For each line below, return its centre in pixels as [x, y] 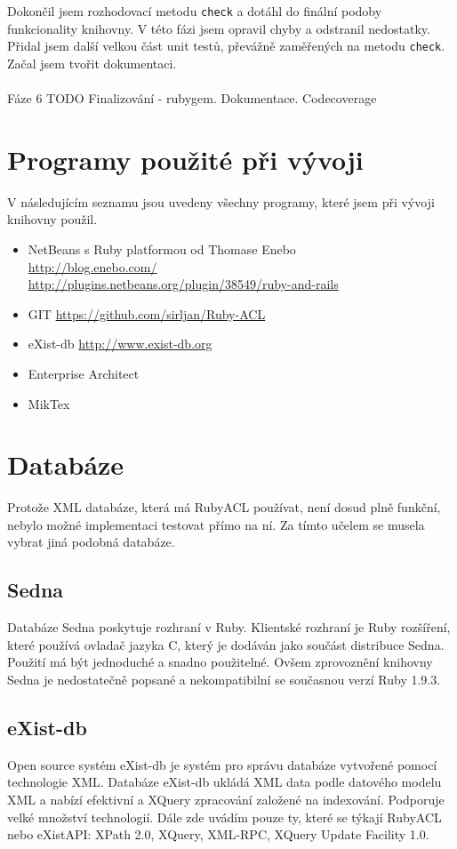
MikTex [49, 403]
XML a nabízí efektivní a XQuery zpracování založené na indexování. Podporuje [226, 800]
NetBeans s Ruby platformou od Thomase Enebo [162, 249]
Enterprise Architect [84, 373]
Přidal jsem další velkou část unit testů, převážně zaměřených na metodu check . [226, 46]
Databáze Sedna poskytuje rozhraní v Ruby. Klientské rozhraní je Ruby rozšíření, [229, 627]
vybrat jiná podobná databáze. [91, 542]
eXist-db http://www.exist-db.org [120, 344]
